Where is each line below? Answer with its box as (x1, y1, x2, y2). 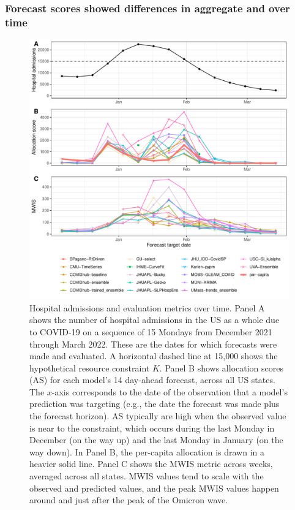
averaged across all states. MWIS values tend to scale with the (29, 470, 264, 482)
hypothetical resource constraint (29, 361, 150, 374)
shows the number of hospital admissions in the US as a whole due (29, 313, 280, 326)
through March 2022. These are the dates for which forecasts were (29, 337, 277, 350)
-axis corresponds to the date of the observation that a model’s (51, 385, 288, 398)
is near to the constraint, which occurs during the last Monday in (29, 421, 275, 434)
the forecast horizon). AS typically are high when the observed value (29, 409, 286, 422)
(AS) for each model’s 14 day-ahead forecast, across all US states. (29, 373, 275, 386)
